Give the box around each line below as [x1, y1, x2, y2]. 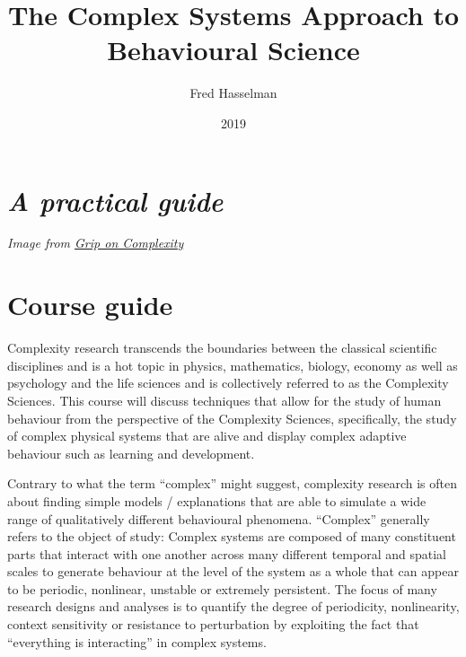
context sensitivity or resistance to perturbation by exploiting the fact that [7, 615, 419, 634]
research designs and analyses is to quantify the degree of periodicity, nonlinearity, [7, 597, 460, 616]
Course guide [7, 286, 173, 323]
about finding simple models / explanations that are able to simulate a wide [7, 491, 426, 510]
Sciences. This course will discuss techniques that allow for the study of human [7, 390, 442, 409]
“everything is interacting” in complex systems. [7, 632, 267, 651]
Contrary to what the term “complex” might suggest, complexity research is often [7, 474, 457, 493]
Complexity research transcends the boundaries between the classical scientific [7, 338, 437, 357]
